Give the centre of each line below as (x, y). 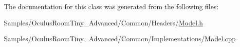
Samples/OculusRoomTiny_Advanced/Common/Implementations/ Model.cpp (120, 39)
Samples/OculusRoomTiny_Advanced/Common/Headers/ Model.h (103, 22)
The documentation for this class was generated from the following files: (111, 6)
